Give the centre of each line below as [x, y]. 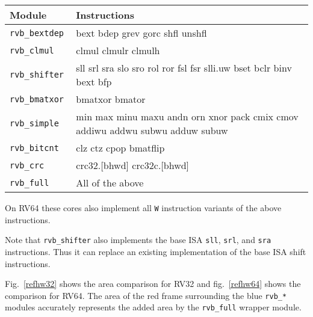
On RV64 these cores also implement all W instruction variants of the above [143, 208]
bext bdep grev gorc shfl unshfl [141, 33]
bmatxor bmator [111, 99]
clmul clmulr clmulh [118, 50]
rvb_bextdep [37, 33]
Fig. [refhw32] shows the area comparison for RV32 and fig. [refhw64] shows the [153, 284]
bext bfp [94, 82]
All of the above [110, 183]
